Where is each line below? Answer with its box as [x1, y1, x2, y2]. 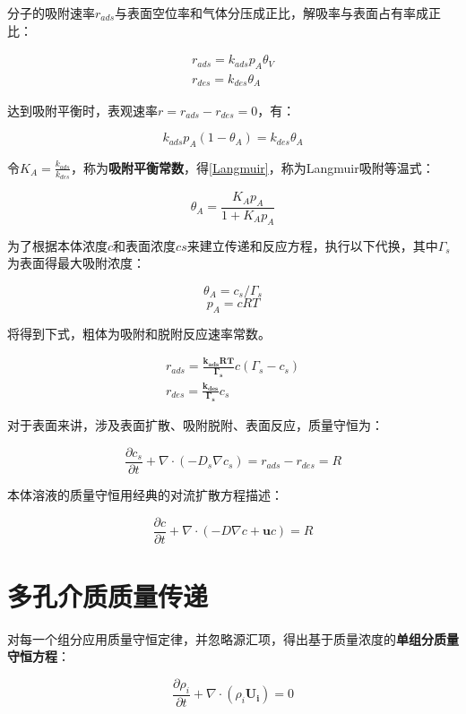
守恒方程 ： [7, 647, 70, 666]
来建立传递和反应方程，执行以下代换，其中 [186, 236, 438, 254]
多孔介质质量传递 [7, 577, 209, 614]
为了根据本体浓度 [7, 236, 108, 254]
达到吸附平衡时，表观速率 [7, 100, 158, 119]
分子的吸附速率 [7, 4, 95, 22]
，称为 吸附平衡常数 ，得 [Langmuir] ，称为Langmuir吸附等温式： [70, 158, 435, 176]
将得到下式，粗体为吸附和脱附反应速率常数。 [7, 323, 271, 342]
